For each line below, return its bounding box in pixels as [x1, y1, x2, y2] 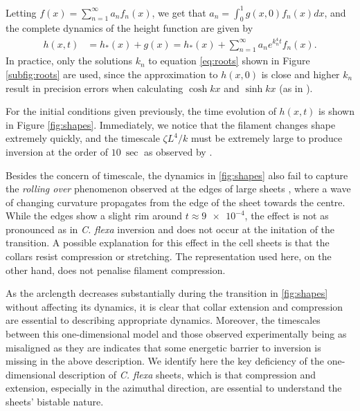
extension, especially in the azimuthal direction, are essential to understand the [6, 381, 342, 395]
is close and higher [261, 66, 340, 81]
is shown [318, 104, 354, 118]
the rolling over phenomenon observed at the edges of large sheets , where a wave [6, 181, 351, 196]
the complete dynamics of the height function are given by [6, 21, 253, 35]
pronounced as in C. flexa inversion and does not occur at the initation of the [6, 221, 335, 236]
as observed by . [144, 144, 213, 158]
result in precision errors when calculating [6, 80, 183, 95]
